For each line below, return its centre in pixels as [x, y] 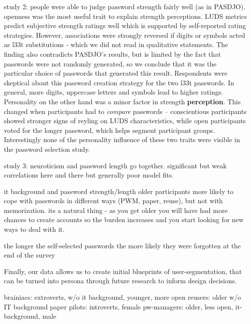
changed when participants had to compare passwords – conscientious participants [125, 111]
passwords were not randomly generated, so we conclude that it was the [110, 63]
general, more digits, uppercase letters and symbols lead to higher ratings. [114, 92]
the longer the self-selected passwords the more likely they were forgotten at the [122, 245]
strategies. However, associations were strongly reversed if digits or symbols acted [125, 35]
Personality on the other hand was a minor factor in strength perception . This [122, 101]
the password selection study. [47, 149]
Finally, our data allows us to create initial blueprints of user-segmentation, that [123, 271]
